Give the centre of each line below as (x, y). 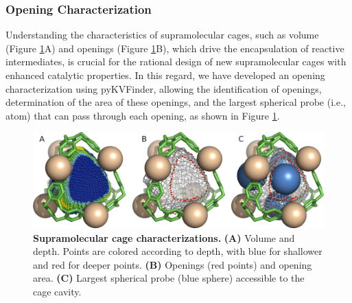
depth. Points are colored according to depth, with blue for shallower (178, 251)
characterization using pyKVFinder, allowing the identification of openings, (164, 88)
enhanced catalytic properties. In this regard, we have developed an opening (165, 75)
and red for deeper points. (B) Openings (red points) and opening (173, 264)
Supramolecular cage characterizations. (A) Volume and (164, 237)
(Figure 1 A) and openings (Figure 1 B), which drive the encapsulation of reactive (175, 48)
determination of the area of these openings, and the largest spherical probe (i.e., (176, 102)
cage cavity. (57, 291)
